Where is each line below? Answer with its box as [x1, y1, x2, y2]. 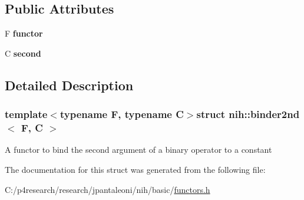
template [5, 107, 48, 122]
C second [5, 47, 41, 59]
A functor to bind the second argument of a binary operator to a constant [5, 143, 272, 156]
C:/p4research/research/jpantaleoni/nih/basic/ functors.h [5, 183, 210, 195]
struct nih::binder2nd [196, 107, 300, 122]
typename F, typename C [60, 107, 184, 122]
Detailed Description [5, 76, 134, 94]
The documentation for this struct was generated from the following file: [5, 163, 266, 175]
